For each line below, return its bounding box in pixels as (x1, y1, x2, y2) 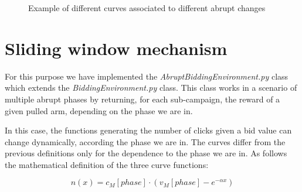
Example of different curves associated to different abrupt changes (28, 2, 266, 13)
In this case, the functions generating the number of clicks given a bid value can (5, 124, 292, 136)
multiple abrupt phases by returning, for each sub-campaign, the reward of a (5, 92, 280, 105)
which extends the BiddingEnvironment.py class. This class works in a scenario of (5, 81, 297, 94)
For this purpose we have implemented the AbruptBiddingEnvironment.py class (5, 70, 289, 82)
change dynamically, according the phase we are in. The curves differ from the (5, 135, 286, 148)
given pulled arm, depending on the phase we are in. (5, 104, 193, 116)
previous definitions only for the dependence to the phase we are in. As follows (5, 147, 287, 159)
